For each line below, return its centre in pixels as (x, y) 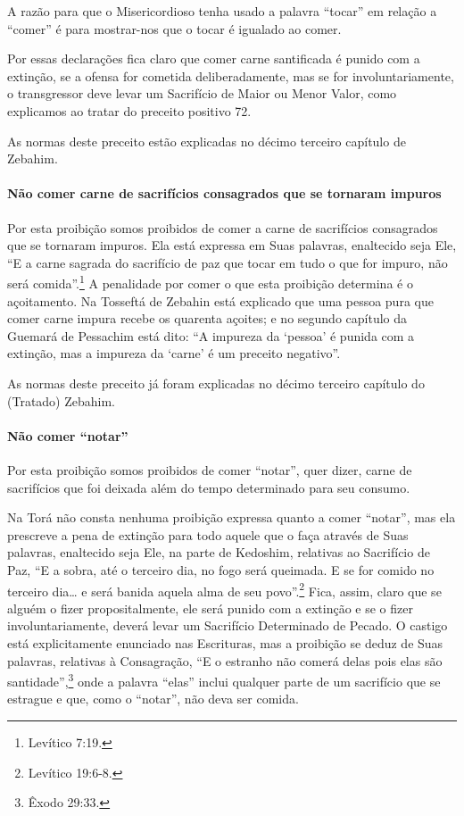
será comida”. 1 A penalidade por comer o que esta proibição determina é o (210, 282)
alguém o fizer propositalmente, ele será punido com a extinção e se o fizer (210, 608)
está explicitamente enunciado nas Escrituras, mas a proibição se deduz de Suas (225, 642)
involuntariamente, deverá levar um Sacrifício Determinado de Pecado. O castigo (228, 625)
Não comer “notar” (68, 435)
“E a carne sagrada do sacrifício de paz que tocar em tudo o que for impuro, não (228, 262)
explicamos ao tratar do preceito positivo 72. (129, 110)
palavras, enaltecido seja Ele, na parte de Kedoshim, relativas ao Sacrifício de (219, 552)
